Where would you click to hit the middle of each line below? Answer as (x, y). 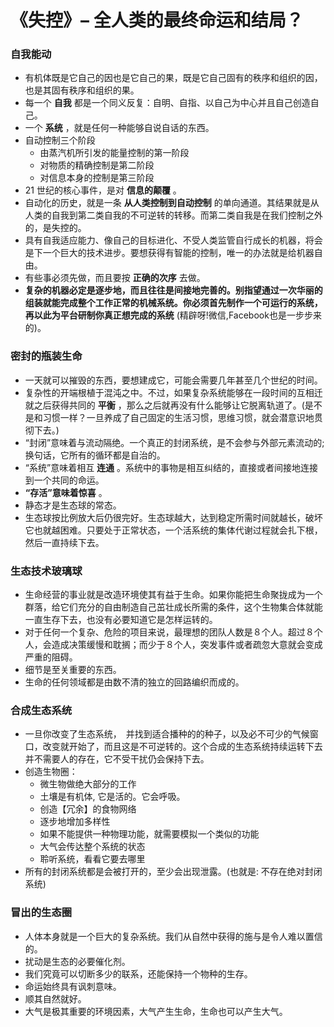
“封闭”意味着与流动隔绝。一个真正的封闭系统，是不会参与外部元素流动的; (174, 442)
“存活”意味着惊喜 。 (66, 492)
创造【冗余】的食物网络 (88, 809)
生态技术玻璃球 (46, 571)
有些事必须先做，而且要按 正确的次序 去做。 (115, 278)
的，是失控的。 (55, 228)
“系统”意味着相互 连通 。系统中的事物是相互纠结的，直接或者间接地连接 (171, 467)
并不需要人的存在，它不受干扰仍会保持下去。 (117, 759)
